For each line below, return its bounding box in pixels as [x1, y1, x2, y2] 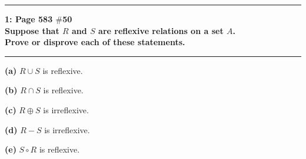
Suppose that [5, 24, 59, 36]
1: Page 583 [5, 13, 53, 25]
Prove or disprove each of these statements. [5, 36, 185, 48]
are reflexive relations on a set [98, 24, 224, 36]
